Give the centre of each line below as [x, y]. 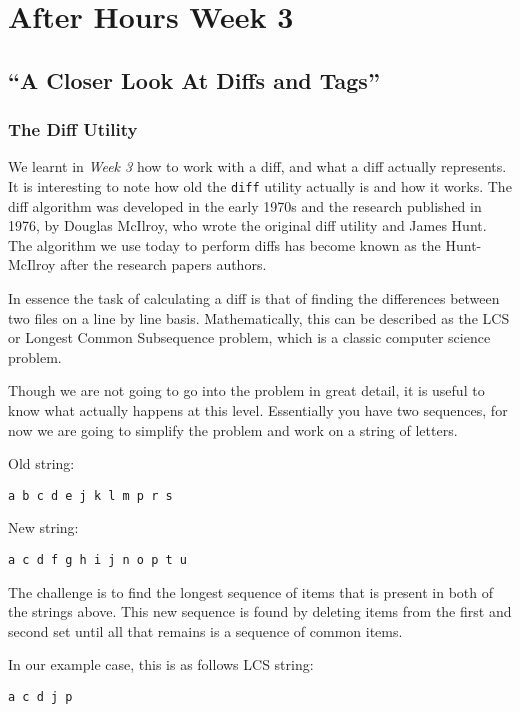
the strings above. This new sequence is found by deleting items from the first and [260, 611]
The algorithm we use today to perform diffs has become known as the [224, 244]
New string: [43, 527]
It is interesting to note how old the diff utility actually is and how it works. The [260, 185]
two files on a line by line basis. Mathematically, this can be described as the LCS [259, 317]
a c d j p [40, 697]
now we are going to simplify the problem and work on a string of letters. [233, 429]
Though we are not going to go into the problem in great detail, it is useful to [246, 390]
